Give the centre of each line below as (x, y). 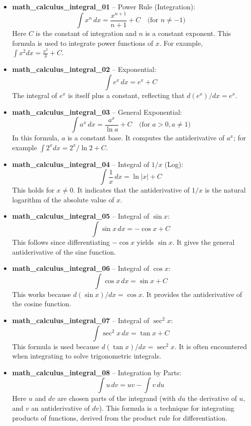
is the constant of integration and (86, 33)
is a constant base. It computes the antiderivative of (146, 138)
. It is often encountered (211, 346)
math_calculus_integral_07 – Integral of (81, 320)
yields (145, 242)
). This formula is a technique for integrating (166, 408)
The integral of (35, 95)
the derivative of (212, 398)
